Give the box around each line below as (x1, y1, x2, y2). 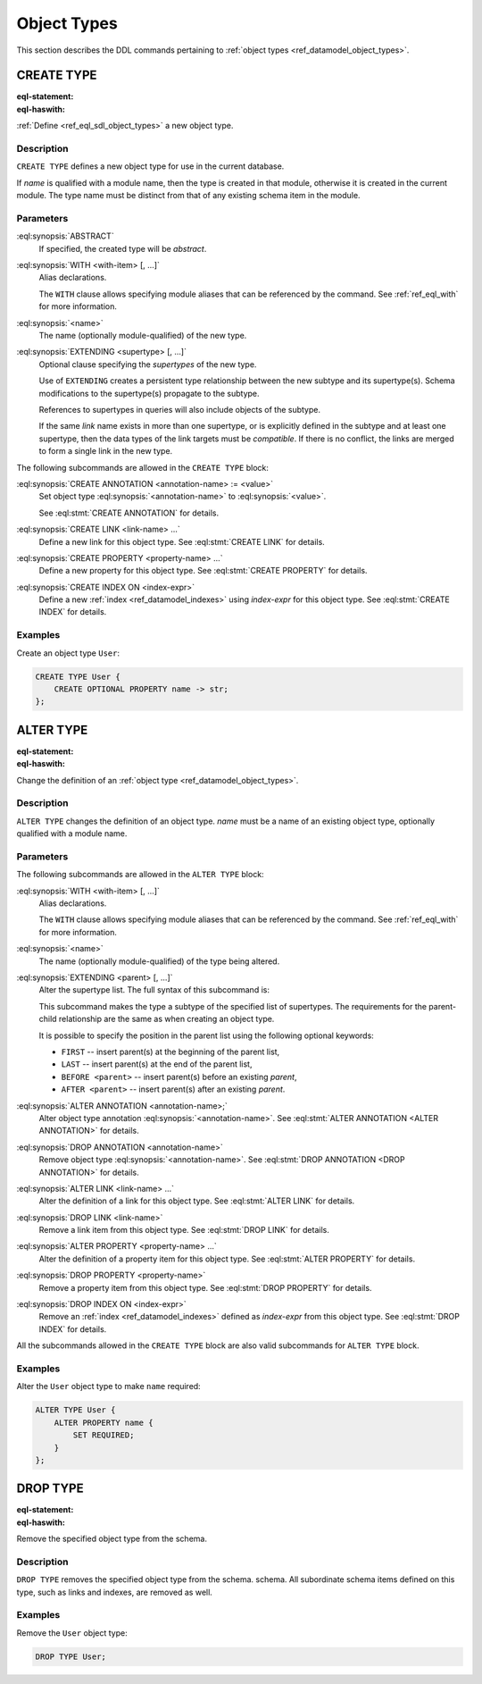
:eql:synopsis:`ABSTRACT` (16, 230, 115, 241)
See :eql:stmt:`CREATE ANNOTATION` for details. (38, 507, 219, 518)
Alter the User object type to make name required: (16, 1381, 201, 1392)
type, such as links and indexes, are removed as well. (16, 1587, 213, 1597)
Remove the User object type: (16, 1627, 129, 1638)
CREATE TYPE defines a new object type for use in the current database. (16, 161, 285, 172)
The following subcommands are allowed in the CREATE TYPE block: (16, 462, 270, 473)
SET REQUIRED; (72, 1430, 135, 1440)
